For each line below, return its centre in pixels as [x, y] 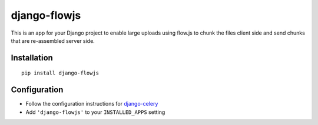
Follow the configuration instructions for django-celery [92, 104]
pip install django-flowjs [60, 73]
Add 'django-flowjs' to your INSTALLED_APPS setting [95, 112]
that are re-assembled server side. [53, 40]
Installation [32, 58]
